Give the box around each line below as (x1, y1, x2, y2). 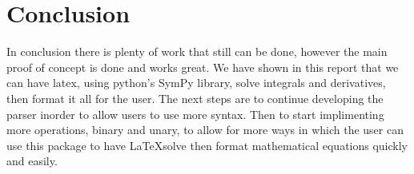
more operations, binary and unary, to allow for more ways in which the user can (6, 121, 404, 138)
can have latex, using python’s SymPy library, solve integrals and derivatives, (6, 74, 386, 91)
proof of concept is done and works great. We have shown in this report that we (6, 58, 399, 75)
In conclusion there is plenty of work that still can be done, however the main (6, 43, 388, 60)
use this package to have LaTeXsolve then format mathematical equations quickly (6, 136, 408, 153)
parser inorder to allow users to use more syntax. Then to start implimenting (6, 105, 384, 122)
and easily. (6, 152, 58, 169)
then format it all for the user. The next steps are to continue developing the (6, 89, 384, 106)
